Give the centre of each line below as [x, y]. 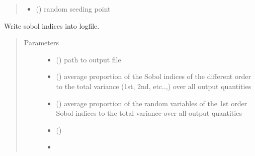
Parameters [41, 43]
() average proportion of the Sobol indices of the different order [153, 76]
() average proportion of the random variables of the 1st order [152, 103]
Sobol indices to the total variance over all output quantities [149, 113]
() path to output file [89, 59]
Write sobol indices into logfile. [52, 25]
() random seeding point [73, 9]
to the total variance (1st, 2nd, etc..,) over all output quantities [154, 86]
